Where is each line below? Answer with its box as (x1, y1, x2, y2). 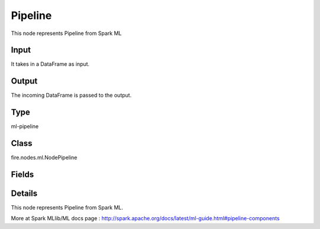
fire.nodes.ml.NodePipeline (11, 154, 78, 161)
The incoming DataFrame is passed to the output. (11, 92, 132, 99)
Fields (11, 169, 34, 179)
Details (11, 189, 38, 198)
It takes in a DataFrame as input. (11, 61, 90, 68)
